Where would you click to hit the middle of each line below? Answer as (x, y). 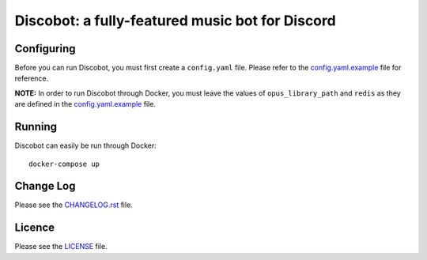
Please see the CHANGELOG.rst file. (74, 205)
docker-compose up (64, 164)
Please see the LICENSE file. (61, 247)
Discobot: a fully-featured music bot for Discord (175, 21)
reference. (32, 78)
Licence (35, 228)
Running (36, 127)
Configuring (45, 49)
